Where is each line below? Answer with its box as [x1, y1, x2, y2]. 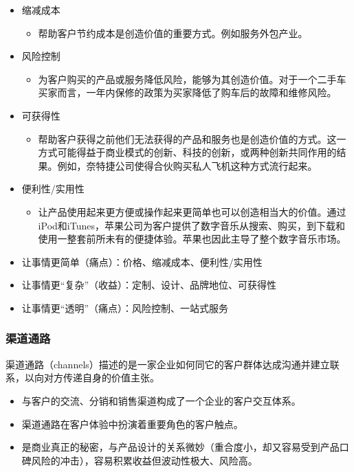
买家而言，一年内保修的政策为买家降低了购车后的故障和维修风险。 [38, 85, 337, 100]
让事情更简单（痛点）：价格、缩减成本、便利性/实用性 [21, 254, 263, 269]
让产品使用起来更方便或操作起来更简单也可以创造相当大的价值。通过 [38, 204, 346, 218]
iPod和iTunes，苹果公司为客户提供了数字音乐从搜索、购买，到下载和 [38, 218, 345, 232]
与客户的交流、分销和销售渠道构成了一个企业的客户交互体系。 [21, 393, 301, 407]
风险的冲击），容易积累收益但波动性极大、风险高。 [31, 453, 258, 467]
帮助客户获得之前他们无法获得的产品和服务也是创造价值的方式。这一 [38, 131, 346, 146]
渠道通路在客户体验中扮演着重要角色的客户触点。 [21, 416, 243, 431]
